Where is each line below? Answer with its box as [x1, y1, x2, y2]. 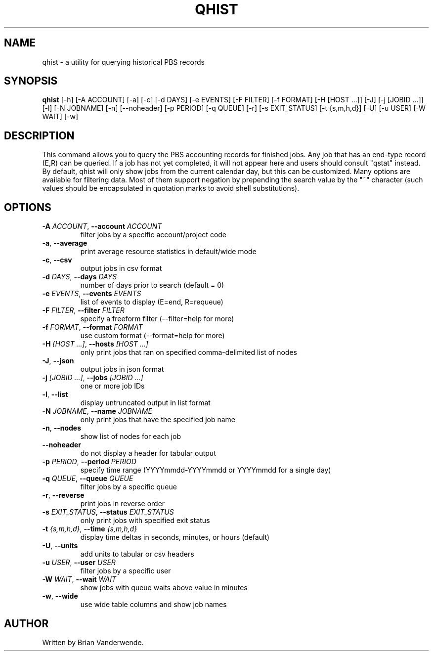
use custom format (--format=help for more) [80, 331, 225, 340]
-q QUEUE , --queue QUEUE [42, 474, 133, 483]
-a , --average [42, 239, 87, 248]
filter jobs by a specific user [80, 567, 171, 575]
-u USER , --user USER [42, 558, 116, 567]
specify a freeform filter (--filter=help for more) [80, 314, 234, 323]
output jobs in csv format [80, 264, 162, 273]
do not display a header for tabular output [80, 449, 216, 458]
